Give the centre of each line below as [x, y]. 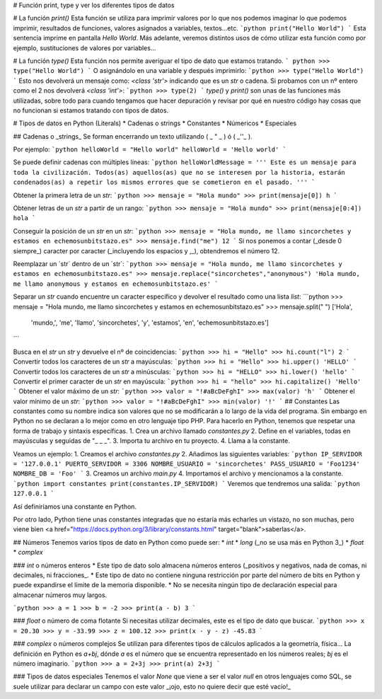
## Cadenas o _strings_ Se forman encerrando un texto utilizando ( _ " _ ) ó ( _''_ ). [133, 136]
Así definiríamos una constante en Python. [75, 507]
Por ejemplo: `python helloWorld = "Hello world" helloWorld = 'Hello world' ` [150, 149]
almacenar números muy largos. [60, 595]
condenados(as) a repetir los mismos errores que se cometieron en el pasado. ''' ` [164, 183]
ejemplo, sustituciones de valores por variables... [85, 48]
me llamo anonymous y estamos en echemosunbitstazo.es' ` [116, 284]
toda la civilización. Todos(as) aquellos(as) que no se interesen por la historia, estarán [179, 172]
